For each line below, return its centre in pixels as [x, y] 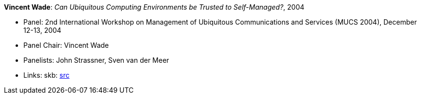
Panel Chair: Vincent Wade [66, 45]
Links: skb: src [46, 75]
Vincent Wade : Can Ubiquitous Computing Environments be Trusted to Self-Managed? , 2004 [154, 7]
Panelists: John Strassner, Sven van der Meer [96, 60]
